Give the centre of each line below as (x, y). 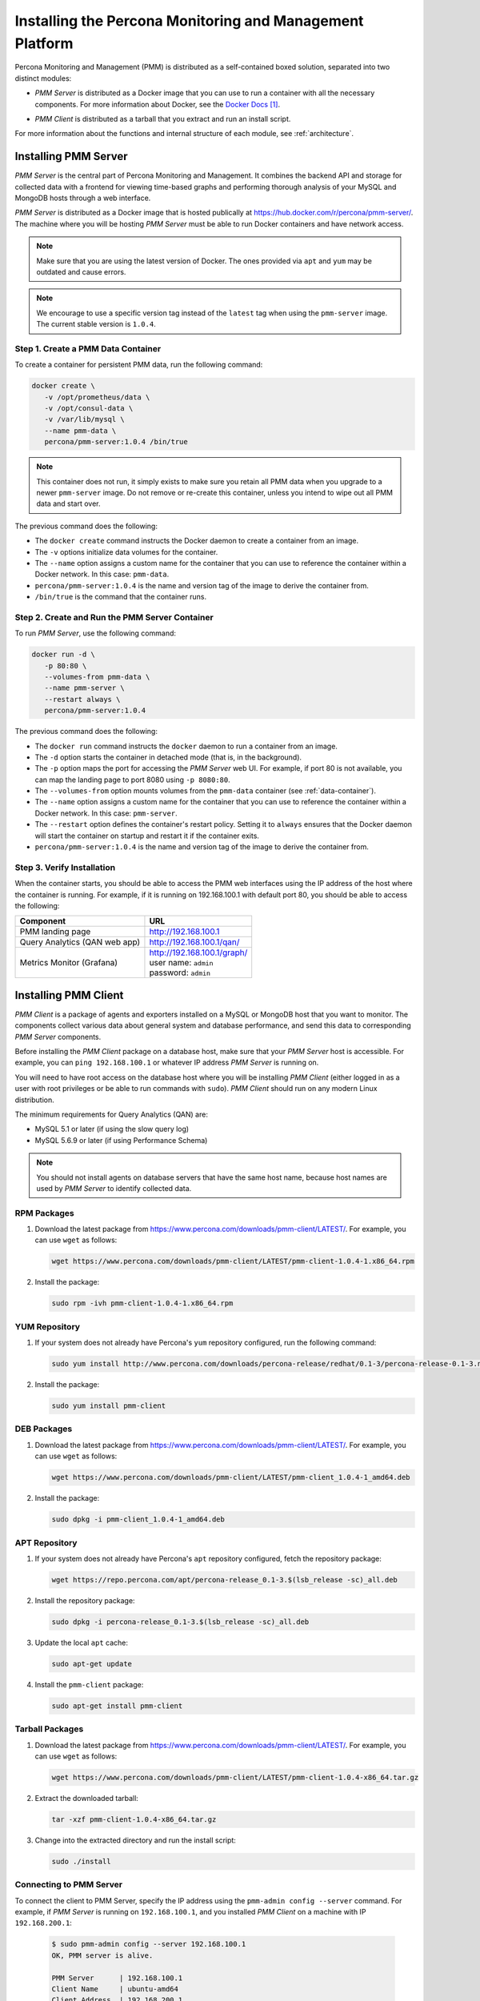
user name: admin (181, 963)
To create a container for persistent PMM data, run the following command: (139, 365)
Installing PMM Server (71, 156)
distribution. (35, 1100)
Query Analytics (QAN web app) (80, 942)
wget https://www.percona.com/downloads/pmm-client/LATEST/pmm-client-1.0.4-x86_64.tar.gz (235, 1777)
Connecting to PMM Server (69, 1885)
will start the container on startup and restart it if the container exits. (147, 836)
